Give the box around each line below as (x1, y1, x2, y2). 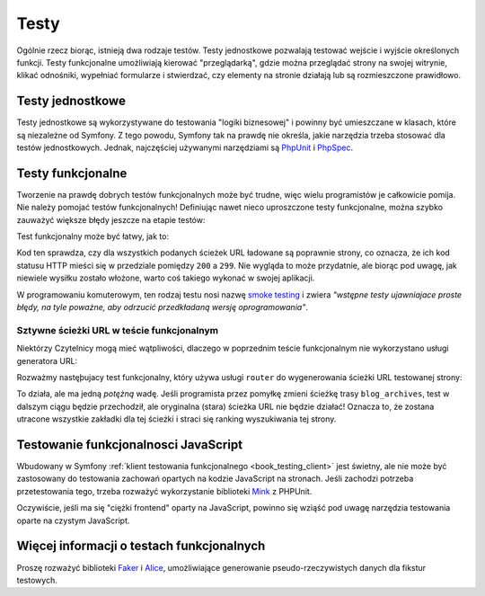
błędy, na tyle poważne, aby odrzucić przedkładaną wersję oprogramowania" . (16, 302, 309, 313)
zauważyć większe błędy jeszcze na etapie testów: (16, 214, 206, 225)
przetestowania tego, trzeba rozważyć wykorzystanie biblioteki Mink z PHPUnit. (16, 485, 313, 496)
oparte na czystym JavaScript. (16, 515, 130, 526)
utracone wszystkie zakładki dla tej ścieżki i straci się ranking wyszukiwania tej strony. (16, 414, 337, 424)
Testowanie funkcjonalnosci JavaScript (16, 437, 242, 452)
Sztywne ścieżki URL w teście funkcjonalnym (16, 324, 219, 336)
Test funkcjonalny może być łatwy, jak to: (16, 231, 170, 242)
